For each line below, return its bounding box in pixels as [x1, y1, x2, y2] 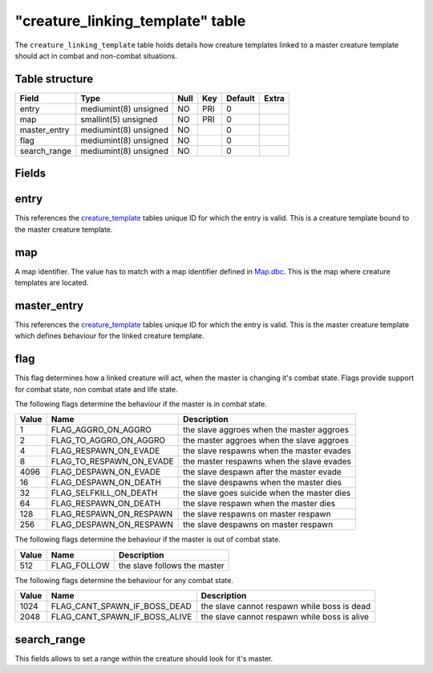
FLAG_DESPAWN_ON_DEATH [51, 477, 162, 489]
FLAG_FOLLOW [51, 560, 110, 571]
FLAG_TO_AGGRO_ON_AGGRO [51, 435, 166, 446]
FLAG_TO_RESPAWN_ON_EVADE [51, 456, 174, 467]
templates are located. [14, 278, 89, 288]
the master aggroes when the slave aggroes [183, 435, 349, 446]
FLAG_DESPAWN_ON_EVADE [51, 466, 161, 477]
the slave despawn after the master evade [183, 466, 342, 477]
